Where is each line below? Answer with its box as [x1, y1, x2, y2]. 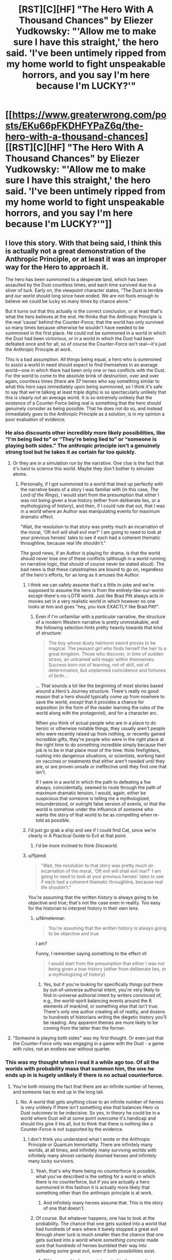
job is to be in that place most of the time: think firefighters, [35, 747, 161, 753]
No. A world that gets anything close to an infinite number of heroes [20, 1099, 164, 1105]
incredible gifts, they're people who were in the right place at [35, 736, 164, 743]
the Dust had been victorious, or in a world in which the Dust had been [5, 336, 154, 341]
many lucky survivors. [28, 1158, 75, 1164]
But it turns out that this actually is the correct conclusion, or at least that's [5, 308, 163, 314]
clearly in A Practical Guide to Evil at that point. [28, 832, 127, 839]
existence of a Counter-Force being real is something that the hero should [5, 400, 161, 406]
